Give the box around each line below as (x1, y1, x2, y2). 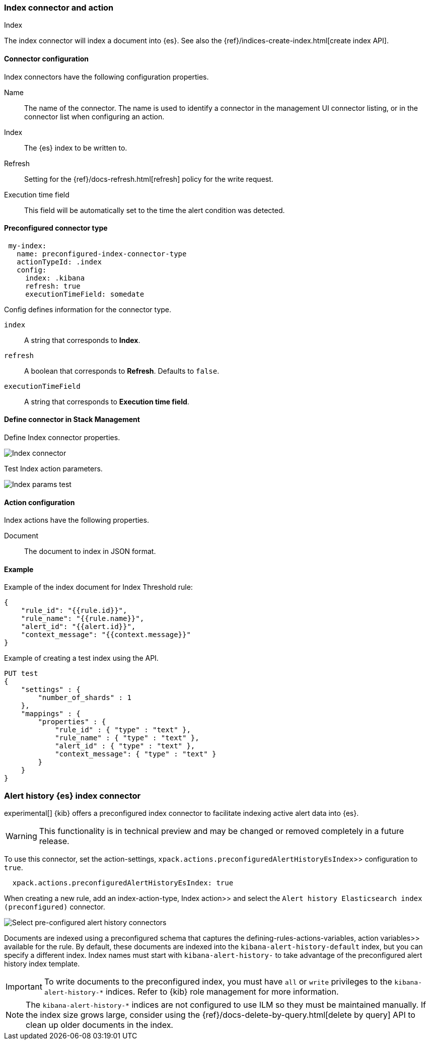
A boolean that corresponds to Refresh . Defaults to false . (24, 366, 220, 375)
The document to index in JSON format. (24, 547, 156, 556)
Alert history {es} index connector (4, 790, 141, 801)
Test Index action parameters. (4, 464, 103, 473)
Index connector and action (4, 3, 114, 13)
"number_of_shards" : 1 (38, 693, 131, 702)
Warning (6, 831, 37, 842)
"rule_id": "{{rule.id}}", (21, 606, 127, 615)
